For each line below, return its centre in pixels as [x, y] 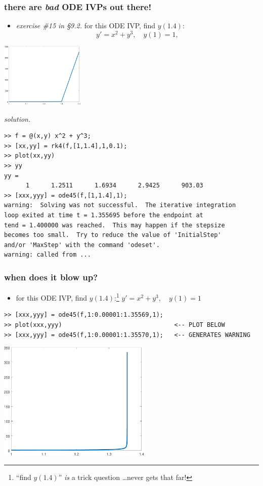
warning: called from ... [48, 255]
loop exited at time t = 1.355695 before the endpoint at [104, 215]
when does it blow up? [51, 277]
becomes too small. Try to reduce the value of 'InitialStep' [113, 235]
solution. [17, 118]
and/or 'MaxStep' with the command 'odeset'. [82, 245]
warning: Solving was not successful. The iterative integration [120, 205]
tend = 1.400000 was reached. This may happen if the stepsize [115, 225]
